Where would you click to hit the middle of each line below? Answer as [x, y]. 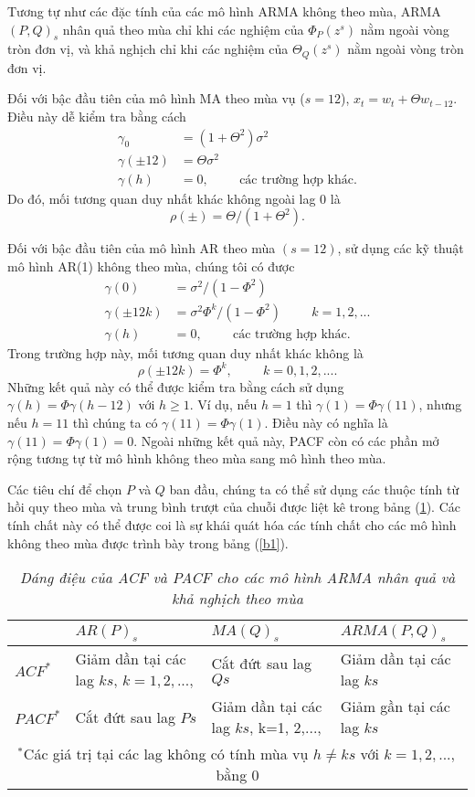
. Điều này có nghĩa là [326, 422]
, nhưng [440, 404]
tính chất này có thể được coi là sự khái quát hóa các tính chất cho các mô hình [232, 524]
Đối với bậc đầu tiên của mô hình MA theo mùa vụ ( [156, 98]
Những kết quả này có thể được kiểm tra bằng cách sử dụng [176, 386]
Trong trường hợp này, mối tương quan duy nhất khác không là [185, 352]
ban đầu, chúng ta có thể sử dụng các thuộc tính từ [314, 489]
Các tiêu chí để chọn [65, 489]
